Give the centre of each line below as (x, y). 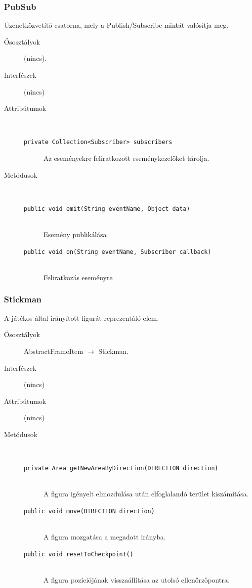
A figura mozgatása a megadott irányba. (105, 537)
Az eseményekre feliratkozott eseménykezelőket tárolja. (126, 158)
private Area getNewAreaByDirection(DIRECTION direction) (121, 468)
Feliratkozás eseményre (78, 277)
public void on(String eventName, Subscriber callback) (118, 252)
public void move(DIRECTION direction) (89, 511)
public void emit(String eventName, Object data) (107, 209)
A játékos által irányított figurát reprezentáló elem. (82, 318)
